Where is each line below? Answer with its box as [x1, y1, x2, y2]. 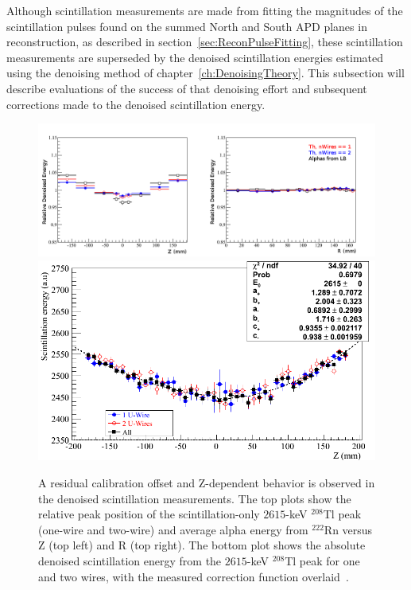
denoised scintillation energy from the [38, 553, 222, 569]
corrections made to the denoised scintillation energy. [6, 96, 266, 112]
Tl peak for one [285, 553, 360, 569]
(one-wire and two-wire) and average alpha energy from [38, 521, 308, 537]
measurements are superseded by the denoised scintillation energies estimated [6, 49, 383, 65]
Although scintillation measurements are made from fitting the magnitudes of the [6, 2, 403, 18]
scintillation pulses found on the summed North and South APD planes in [6, 18, 367, 34]
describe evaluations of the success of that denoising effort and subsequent [6, 80, 367, 96]
